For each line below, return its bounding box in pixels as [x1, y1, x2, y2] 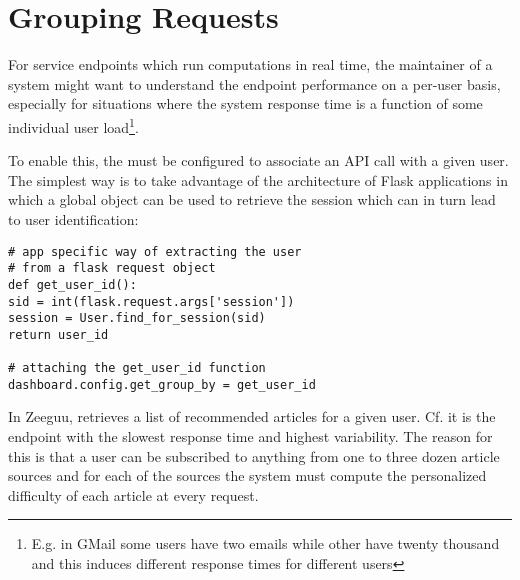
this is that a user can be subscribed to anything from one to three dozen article [8, 445, 500, 466]
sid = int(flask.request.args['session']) [8, 294, 295, 309]
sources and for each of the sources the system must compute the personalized [8, 465, 487, 486]
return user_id [8, 327, 109, 342]
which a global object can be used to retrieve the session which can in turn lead [8, 189, 496, 210]
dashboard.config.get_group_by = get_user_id [8, 377, 316, 392]
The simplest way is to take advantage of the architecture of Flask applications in [8, 169, 508, 190]
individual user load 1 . [8, 113, 139, 137]
